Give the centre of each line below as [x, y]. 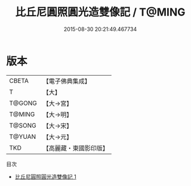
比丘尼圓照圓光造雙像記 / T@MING [100, 12]
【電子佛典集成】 [67, 81]
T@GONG [23, 103]
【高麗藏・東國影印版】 [76, 148]
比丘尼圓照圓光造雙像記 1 [45, 176]
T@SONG [23, 125]
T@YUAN [23, 137]
